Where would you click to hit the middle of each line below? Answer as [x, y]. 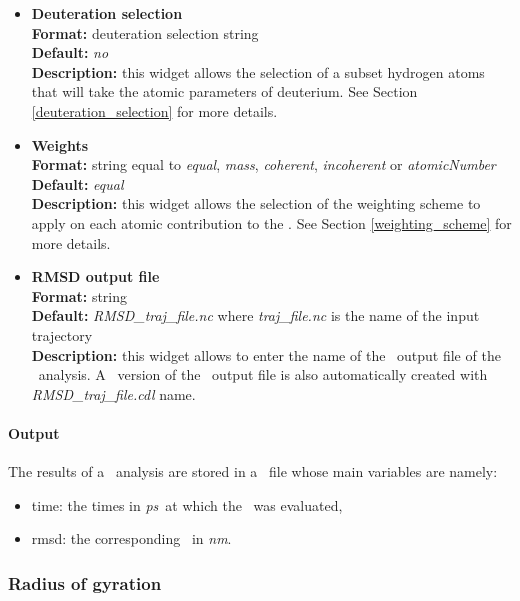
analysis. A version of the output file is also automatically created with [263, 374]
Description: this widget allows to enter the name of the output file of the [266, 354]
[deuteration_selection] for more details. [154, 110]
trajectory [62, 334]
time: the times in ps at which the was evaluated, [187, 504]
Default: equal [77, 183]
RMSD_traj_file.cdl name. [113, 393]
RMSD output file [95, 276]
